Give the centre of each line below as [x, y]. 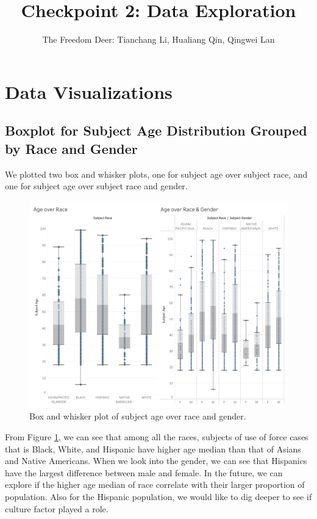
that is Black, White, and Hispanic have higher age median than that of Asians [153, 448]
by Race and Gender [71, 148]
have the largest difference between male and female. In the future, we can [144, 472]
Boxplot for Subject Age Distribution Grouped [156, 130]
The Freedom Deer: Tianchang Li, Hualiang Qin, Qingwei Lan [158, 39]
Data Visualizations [89, 91]
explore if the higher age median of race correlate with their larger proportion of [155, 485]
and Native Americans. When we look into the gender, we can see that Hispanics [156, 461]
